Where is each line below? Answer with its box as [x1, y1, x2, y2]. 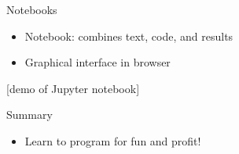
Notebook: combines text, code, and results [24, 27, 233, 44]
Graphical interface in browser [24, 54, 171, 70]
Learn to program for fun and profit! [24, 132, 201, 149]
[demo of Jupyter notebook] [6, 80, 140, 96]
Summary [6, 106, 53, 123]
